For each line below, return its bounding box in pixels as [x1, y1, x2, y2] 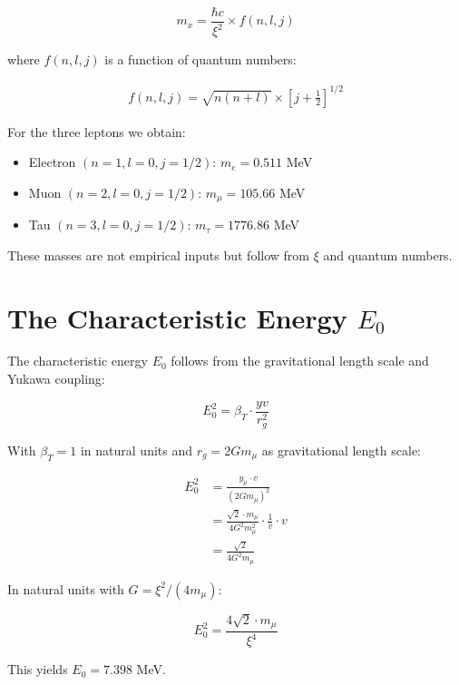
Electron [28, 152, 76, 171]
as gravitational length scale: [261, 440, 421, 459]
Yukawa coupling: [7, 369, 105, 388]
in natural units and [80, 440, 193, 459]
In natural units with [7, 579, 124, 598]
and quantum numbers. [323, 245, 453, 264]
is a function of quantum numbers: [104, 50, 297, 69]
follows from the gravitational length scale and [171, 351, 429, 370]
